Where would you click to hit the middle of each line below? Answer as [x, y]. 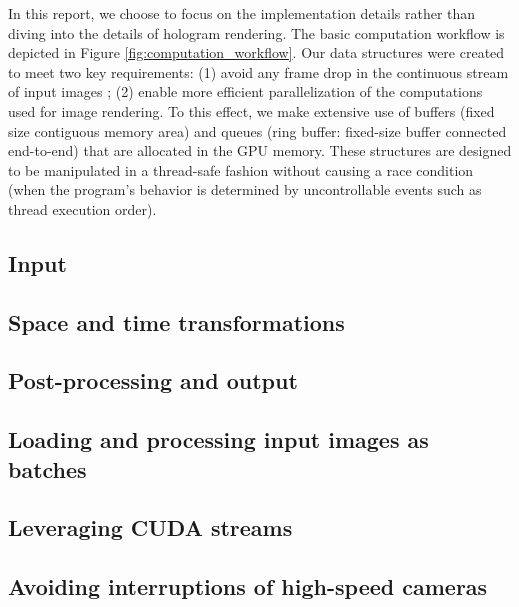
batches [47, 468]
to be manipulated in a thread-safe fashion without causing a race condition [241, 169]
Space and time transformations [176, 321]
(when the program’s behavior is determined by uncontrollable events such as [245, 189]
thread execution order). [82, 208]
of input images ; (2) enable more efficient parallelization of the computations [245, 91]
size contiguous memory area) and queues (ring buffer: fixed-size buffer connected [257, 130]
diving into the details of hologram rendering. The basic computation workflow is [256, 32]
